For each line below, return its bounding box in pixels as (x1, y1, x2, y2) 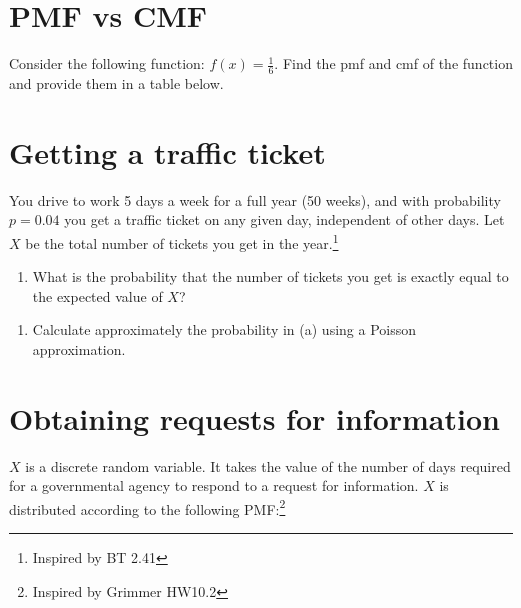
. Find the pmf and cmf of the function (274, 53, 513, 74)
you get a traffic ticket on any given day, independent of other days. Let (64, 209, 505, 230)
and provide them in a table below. (9, 72, 224, 93)
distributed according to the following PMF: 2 (9, 495, 286, 519)
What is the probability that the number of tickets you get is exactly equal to (32, 266, 509, 287)
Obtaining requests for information (9, 397, 500, 438)
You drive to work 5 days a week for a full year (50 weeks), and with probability (9, 189, 501, 210)
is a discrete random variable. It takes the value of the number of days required (25, 455, 511, 476)
